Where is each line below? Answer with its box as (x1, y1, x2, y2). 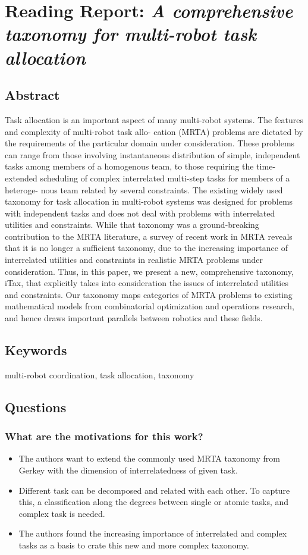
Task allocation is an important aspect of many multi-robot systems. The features (5, 113, 303, 126)
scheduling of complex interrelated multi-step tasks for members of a (40, 171, 290, 184)
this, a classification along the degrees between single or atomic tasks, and (18, 496, 289, 508)
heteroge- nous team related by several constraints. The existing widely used (5, 183, 283, 196)
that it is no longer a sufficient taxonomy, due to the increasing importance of (5, 242, 288, 254)
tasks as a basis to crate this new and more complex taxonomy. (18, 539, 249, 551)
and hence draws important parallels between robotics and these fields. (5, 312, 263, 324)
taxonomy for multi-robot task (5, 21, 256, 46)
